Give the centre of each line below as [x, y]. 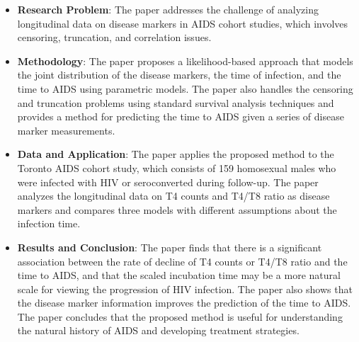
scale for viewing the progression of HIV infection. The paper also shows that [185, 289]
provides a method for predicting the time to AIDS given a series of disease [181, 116]
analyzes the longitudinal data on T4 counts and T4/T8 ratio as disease [173, 196]
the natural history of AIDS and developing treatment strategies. [158, 330]
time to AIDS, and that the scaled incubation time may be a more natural [179, 275]
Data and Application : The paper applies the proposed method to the [176, 154]
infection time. [49, 223]
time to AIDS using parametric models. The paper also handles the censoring [185, 88]
